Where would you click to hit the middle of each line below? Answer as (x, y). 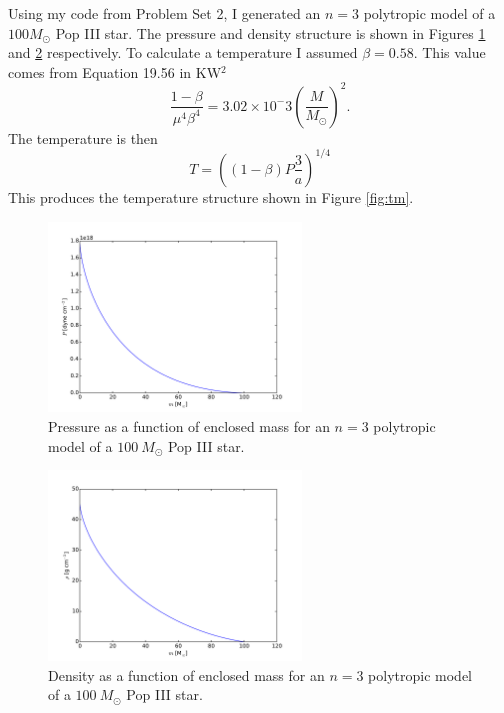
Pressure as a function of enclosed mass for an (189, 425)
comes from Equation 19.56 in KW (115, 71)
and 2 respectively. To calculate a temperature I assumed (183, 52)
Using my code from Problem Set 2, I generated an (164, 13)
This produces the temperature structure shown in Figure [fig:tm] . (211, 196)
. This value (449, 52)
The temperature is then (83, 137)
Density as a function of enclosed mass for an (186, 674)
